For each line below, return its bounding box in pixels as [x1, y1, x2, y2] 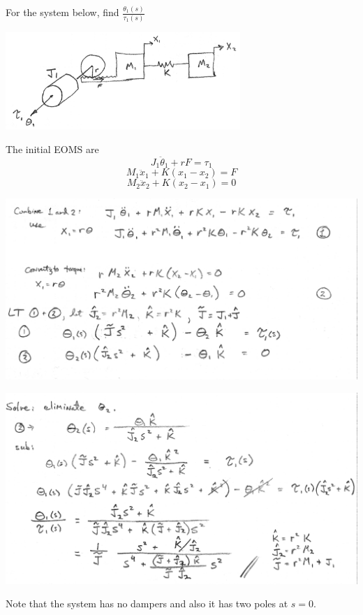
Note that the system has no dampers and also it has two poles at [6, 596, 288, 611]
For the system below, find [6, 5, 119, 20]
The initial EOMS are [6, 142, 99, 156]
